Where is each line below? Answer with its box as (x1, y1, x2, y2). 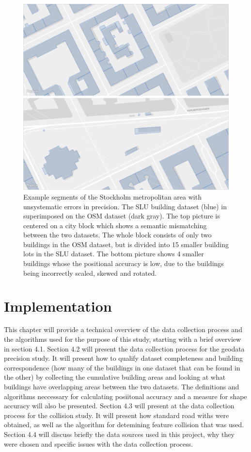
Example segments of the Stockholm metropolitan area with (23, 191, 202, 201)
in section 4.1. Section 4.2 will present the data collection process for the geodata (4, 343, 245, 353)
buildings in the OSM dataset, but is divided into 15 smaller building (23, 239, 229, 249)
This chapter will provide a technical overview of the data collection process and (4, 324, 242, 335)
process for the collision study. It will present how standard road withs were (4, 410, 229, 420)
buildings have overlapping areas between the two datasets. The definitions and (4, 381, 239, 391)
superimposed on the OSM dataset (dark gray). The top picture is (23, 211, 220, 221)
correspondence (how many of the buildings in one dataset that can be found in (4, 362, 240, 372)
